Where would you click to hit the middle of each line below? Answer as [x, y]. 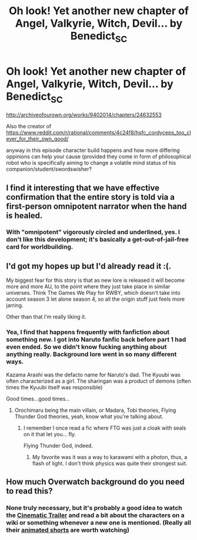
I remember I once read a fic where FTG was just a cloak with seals [105, 428]
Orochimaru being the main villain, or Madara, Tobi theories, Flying [95, 410]
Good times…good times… [38, 399]
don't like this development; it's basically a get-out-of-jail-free [98, 239]
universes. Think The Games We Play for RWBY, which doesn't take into [93, 293]
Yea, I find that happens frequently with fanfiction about [88, 332]
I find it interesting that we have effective [83, 188]
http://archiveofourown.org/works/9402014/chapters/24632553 [84, 115]
